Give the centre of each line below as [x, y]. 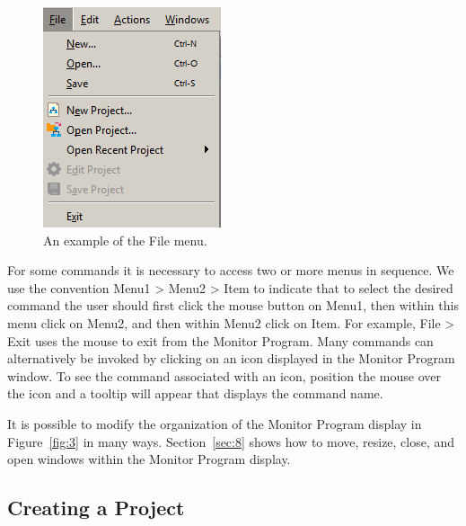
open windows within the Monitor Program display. [149, 459]
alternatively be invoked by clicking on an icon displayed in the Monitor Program [231, 358]
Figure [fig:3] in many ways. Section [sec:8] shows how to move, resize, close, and [231, 441]
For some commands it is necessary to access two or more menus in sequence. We [231, 270]
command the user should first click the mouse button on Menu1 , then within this [233, 305]
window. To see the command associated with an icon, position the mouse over [224, 375]
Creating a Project [96, 508]
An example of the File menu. [125, 240]
